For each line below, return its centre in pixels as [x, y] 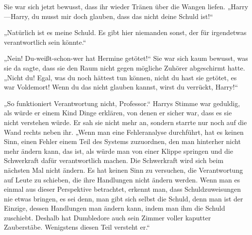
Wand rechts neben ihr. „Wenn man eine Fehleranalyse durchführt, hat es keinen [124, 132]
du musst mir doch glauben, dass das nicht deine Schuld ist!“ [122, 16]
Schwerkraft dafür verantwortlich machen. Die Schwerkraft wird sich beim [114, 160]
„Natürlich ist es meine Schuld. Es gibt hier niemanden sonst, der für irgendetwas [125, 32]
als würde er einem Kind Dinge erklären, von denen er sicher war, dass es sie [118, 113]
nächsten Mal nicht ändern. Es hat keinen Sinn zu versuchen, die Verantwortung [124, 170]
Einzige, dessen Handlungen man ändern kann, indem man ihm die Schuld [115, 208]
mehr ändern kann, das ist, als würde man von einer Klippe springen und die [118, 151]
